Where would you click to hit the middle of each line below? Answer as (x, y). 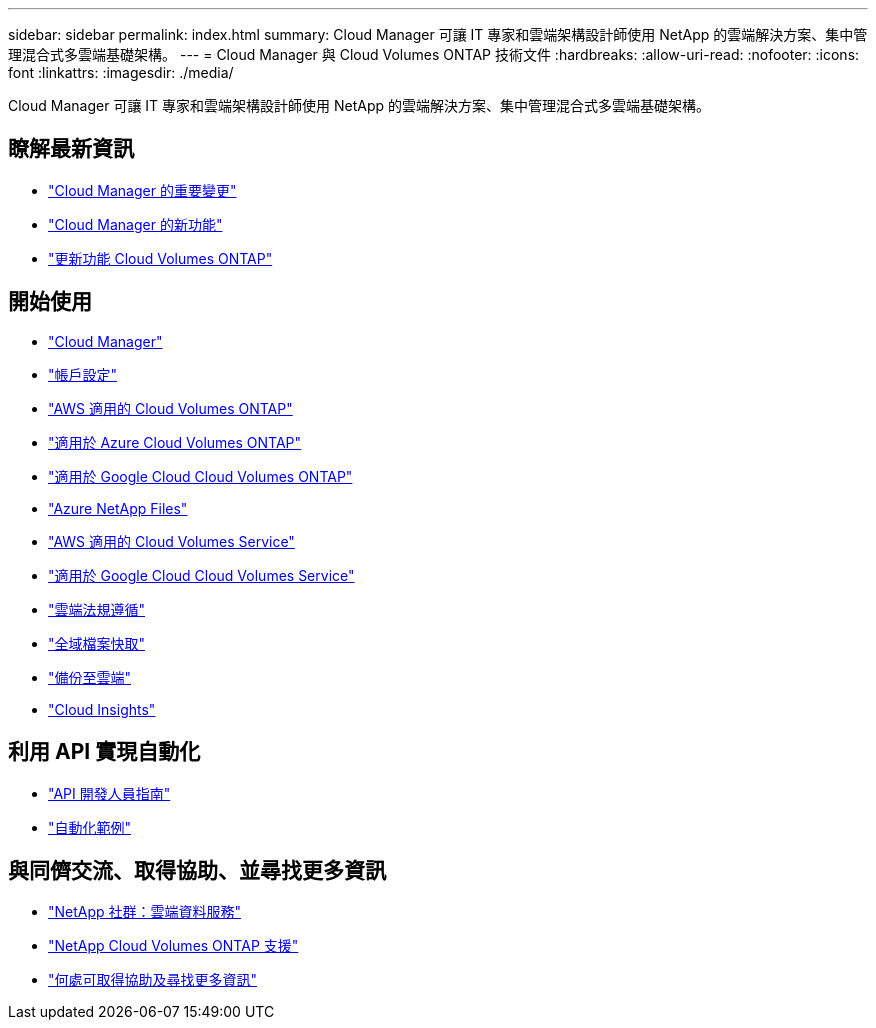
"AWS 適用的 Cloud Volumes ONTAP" (170, 408)
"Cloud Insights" (102, 709)
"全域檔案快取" (97, 643)
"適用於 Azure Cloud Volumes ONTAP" (175, 442)
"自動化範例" (90, 827)
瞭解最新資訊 (71, 149)
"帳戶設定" (83, 374)
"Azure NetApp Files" (118, 508)
